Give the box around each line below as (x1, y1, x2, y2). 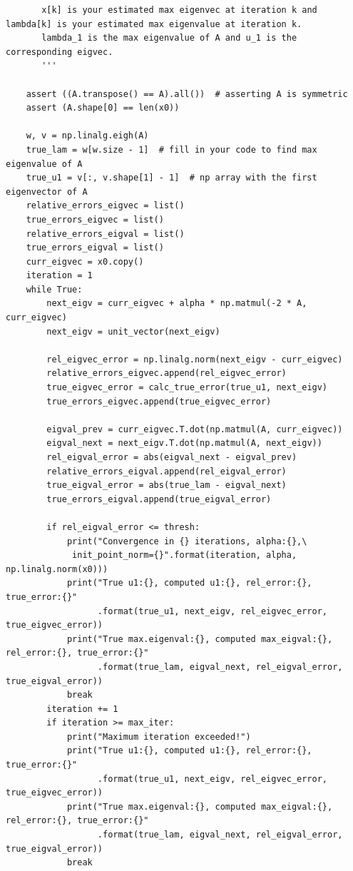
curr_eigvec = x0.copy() (26, 256, 144, 267)
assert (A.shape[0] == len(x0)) (26, 103, 180, 113)
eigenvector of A (6, 186, 88, 197)
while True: (26, 284, 83, 295)
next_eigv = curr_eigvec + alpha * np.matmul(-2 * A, (46, 298, 307, 309)
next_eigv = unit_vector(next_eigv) (46, 326, 220, 337)
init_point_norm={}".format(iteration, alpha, (72, 550, 297, 561)
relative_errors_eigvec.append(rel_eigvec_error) (46, 368, 287, 379)
